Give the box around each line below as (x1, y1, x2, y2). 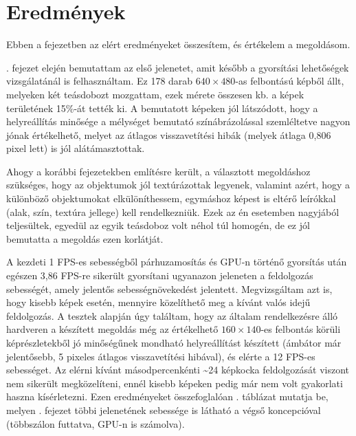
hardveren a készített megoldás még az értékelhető (6, 322, 219, 336)
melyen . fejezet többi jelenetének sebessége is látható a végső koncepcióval (6, 402, 321, 417)
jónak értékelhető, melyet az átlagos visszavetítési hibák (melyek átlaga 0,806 (6, 127, 331, 142)
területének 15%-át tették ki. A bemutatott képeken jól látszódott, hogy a (6, 100, 318, 115)
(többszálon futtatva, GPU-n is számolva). (6, 416, 185, 430)
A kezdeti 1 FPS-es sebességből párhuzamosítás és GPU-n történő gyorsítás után (6, 254, 347, 269)
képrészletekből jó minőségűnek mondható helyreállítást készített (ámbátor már (6, 336, 342, 349)
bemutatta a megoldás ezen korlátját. (6, 231, 164, 246)
